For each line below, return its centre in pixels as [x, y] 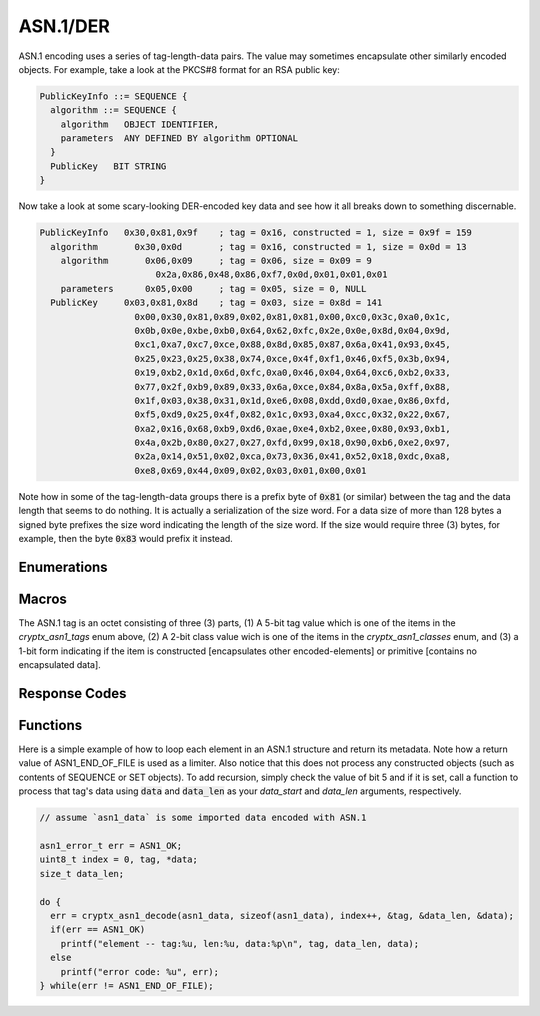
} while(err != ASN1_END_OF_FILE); [126, 985]
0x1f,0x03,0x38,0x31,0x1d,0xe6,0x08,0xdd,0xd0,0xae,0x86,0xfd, [293, 400]
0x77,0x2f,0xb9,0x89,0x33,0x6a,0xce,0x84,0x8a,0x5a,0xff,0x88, [293, 386]
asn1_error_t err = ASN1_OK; [111, 845]
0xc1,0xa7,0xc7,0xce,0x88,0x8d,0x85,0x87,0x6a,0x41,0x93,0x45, [293, 344]
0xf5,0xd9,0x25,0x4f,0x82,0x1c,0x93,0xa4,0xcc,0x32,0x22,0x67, [293, 414]
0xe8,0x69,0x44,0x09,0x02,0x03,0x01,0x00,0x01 [250, 470]
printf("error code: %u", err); [140, 971]
